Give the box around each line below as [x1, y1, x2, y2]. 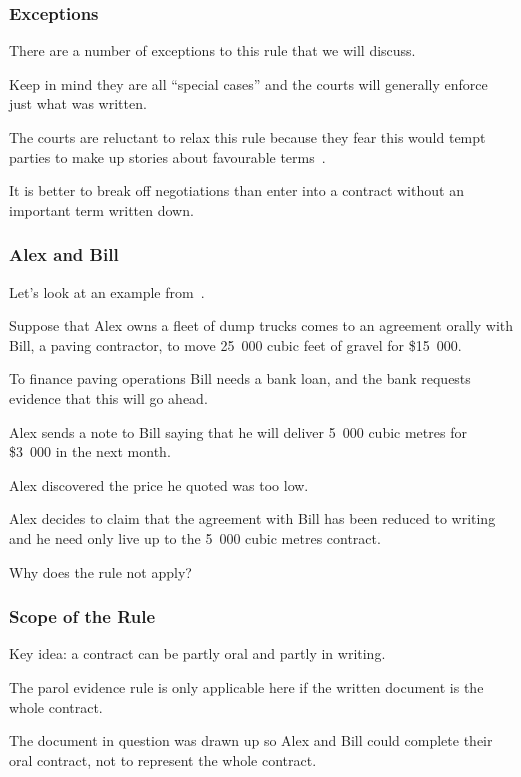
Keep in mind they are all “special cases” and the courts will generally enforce [9, 73, 488, 94]
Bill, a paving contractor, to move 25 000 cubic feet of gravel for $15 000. [9, 334, 462, 355]
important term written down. [9, 199, 194, 220]
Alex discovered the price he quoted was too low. [9, 474, 309, 495]
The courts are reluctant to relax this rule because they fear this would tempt [9, 127, 486, 147]
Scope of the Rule [9, 604, 156, 629]
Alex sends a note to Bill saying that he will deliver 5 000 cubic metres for [9, 421, 467, 442]
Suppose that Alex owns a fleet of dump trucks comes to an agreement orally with [9, 315, 513, 336]
